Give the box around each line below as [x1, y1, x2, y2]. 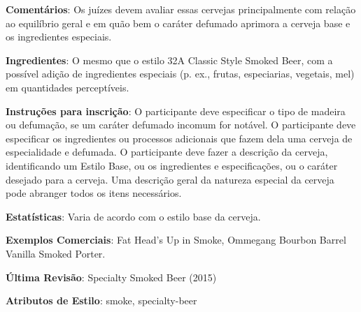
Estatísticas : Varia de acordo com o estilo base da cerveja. [6, 209, 261, 223]
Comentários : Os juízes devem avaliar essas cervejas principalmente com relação [6, 2, 356, 16]
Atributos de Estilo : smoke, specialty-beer [6, 293, 197, 308]
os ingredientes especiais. [6, 29, 112, 44]
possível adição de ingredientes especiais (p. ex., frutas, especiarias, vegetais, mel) [6, 66, 355, 81]
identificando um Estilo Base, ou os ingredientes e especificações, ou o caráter [6, 158, 338, 172]
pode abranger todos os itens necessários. [6, 186, 182, 200]
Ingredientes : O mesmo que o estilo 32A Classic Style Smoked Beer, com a [6, 52, 333, 67]
